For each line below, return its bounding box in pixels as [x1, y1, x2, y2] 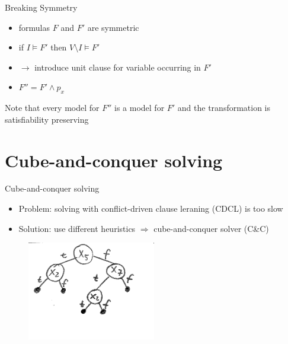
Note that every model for [5, 101, 100, 114]
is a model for [114, 101, 165, 114]
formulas [18, 21, 50, 33]
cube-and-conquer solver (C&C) [153, 222, 269, 234]
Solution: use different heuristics [18, 222, 136, 234]
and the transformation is [177, 101, 271, 114]
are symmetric [87, 21, 139, 33]
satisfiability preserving [5, 113, 89, 125]
